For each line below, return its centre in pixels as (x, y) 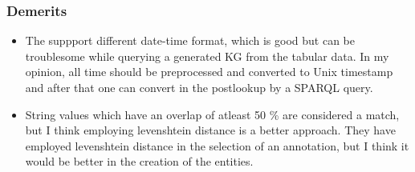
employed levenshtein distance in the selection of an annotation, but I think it (217, 145)
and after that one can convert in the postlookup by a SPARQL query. (199, 87)
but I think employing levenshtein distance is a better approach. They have (210, 130)
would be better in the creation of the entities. (139, 161)
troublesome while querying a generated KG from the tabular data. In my (207, 56)
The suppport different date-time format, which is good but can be (190, 40)
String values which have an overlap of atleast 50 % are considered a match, (212, 114)
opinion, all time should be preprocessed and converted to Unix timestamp (209, 72)
